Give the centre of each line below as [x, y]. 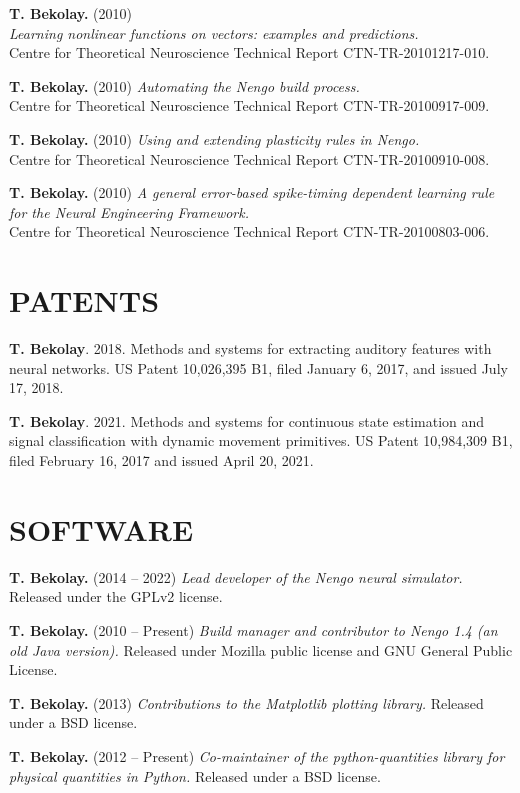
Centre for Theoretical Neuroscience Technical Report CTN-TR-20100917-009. [249, 105]
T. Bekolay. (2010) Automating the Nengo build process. [184, 85]
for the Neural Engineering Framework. [129, 211]
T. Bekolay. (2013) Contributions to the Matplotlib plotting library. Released [246, 702]
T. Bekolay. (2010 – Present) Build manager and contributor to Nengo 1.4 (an [253, 629]
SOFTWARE [101, 528]
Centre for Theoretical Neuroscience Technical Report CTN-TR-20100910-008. [249, 158]
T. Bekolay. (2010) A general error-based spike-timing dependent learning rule [252, 192]
